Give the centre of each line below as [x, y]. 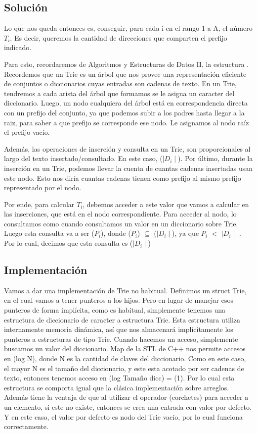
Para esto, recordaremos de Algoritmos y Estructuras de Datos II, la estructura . [126, 64]
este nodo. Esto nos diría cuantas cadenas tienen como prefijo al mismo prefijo [123, 178]
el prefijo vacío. [27, 132]
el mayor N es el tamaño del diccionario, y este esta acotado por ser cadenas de [124, 368]
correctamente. [26, 426]
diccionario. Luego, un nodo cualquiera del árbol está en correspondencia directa [126, 103]
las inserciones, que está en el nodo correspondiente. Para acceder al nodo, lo [120, 214]
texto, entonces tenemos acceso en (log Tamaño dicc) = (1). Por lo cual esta [119, 378]
